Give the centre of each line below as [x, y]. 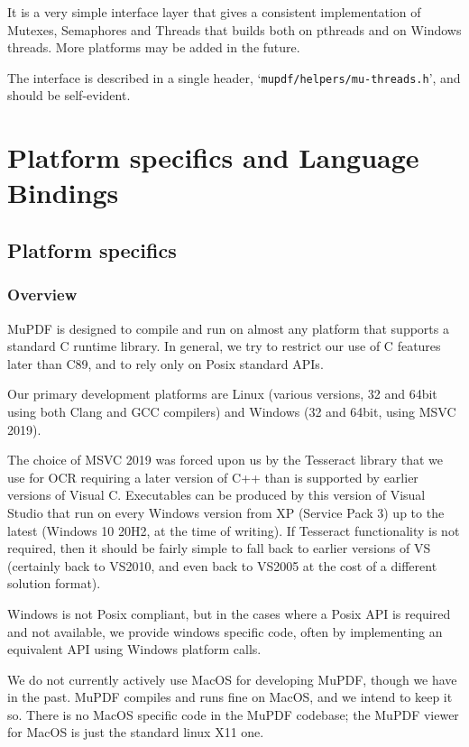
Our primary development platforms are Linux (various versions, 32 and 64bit [222, 394]
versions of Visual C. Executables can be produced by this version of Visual [216, 495]
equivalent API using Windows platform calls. [134, 649]
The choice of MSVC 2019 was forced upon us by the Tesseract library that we [225, 460]
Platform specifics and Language [213, 157]
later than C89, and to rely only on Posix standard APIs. [166, 363]
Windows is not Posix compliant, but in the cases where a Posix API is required [229, 613]
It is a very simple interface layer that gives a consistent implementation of [214, 12]
